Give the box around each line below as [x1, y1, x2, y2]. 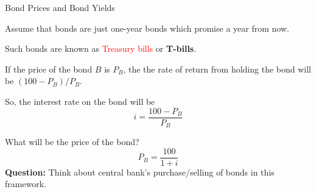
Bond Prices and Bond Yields [5, 1, 115, 13]
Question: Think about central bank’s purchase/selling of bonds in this [5, 165, 275, 178]
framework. [5, 177, 47, 190]
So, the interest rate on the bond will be [5, 94, 155, 107]
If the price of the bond [5, 62, 93, 75]
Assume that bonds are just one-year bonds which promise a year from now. [5, 21, 289, 34]
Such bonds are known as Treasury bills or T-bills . [5, 42, 197, 55]
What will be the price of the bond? [5, 135, 139, 148]
